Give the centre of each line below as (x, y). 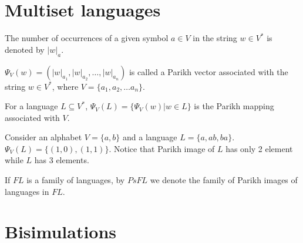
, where (65, 86)
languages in (27, 191)
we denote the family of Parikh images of (224, 180)
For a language (31, 106)
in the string (215, 38)
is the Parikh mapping (234, 106)
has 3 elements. (62, 160)
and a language (150, 137)
